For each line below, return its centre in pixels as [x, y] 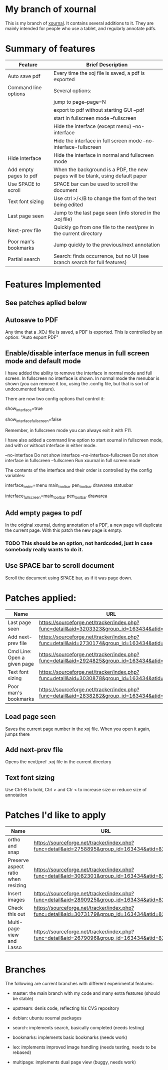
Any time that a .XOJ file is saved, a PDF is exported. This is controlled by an [84, 332]
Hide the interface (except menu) [92, 126]
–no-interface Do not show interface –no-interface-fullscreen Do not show [82, 455]
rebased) [22, 1052]
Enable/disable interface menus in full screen [77, 353]
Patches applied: [41, 598]
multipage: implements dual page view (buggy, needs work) [74, 1062]
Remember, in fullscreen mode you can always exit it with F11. [69, 430]
